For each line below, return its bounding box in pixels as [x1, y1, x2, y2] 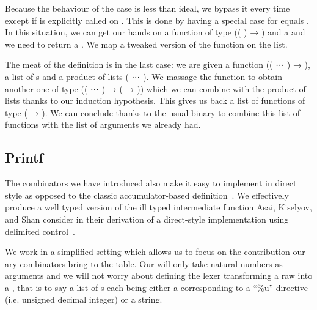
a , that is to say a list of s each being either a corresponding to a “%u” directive [5, 281, 308, 293]
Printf [5, 148, 43, 167]
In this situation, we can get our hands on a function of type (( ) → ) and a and [5, 26, 305, 39]
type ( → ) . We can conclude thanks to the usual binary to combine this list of [5, 106, 300, 119]
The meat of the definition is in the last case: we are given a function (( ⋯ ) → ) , [5, 58, 310, 71]
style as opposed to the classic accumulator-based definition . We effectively [5, 188, 289, 201]
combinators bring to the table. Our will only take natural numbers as [20, 257, 283, 270]
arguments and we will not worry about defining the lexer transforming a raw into [5, 269, 313, 282]
